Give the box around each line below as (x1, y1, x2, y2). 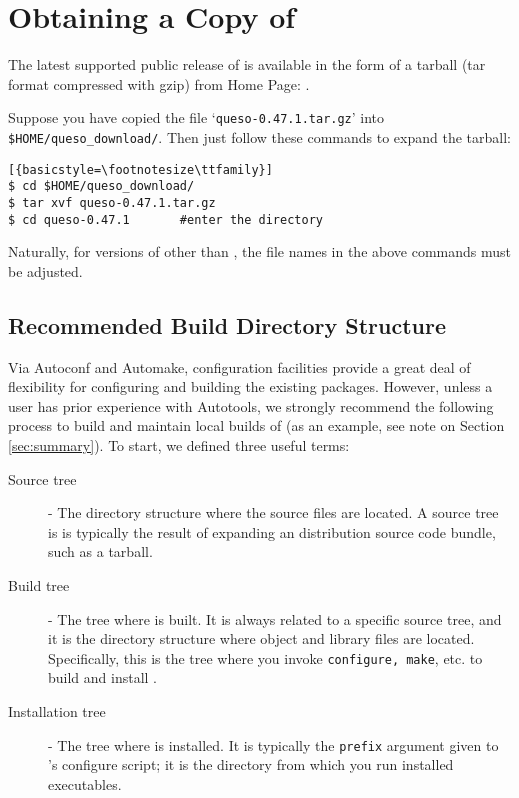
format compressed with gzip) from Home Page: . (8, 73, 310, 94)
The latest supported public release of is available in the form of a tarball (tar (8, 54, 486, 75)
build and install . (48, 667, 158, 688)
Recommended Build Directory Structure (8, 309, 447, 340)
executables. (48, 773, 122, 794)
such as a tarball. (48, 541, 153, 562)
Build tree (8, 574, 70, 595)
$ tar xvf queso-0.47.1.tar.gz (8, 195, 216, 210)
